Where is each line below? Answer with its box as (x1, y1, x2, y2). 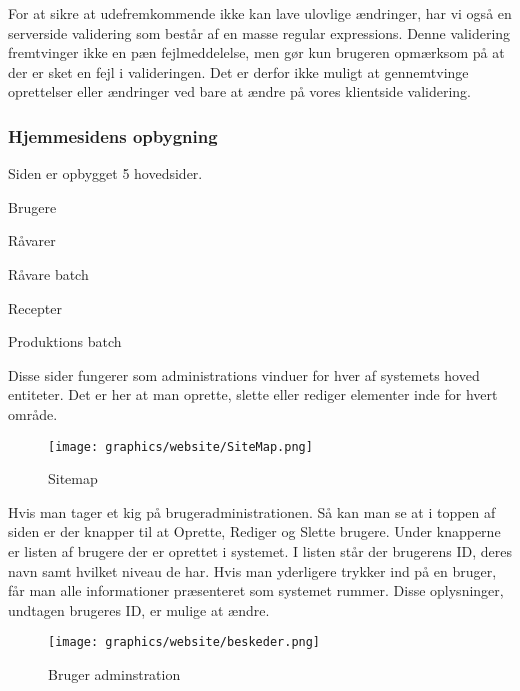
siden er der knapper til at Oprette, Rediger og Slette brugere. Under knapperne (8, 521, 501, 542)
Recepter (8, 297, 62, 318)
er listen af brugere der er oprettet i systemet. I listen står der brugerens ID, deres (8, 540, 512, 561)
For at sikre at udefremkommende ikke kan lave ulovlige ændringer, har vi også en (8, 3, 512, 23)
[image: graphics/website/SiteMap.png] (48, 439, 313, 454)
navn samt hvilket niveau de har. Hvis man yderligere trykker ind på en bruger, (8, 560, 497, 581)
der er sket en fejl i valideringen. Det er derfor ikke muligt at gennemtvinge (8, 61, 469, 82)
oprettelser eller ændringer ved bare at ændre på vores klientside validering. (8, 81, 471, 102)
